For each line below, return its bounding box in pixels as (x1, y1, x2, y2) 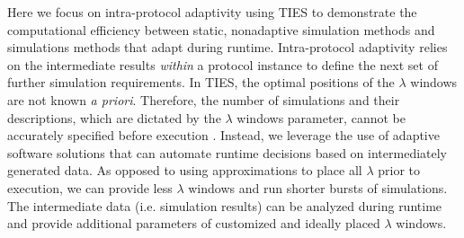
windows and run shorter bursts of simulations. (188, 178, 448, 197)
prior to (378, 161, 420, 180)
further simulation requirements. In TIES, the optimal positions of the (7, 73, 395, 92)
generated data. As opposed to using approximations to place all (7, 161, 362, 180)
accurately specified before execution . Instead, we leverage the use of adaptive (7, 126, 440, 145)
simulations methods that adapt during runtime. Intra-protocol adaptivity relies (7, 38, 448, 57)
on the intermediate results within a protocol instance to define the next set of (7, 55, 438, 74)
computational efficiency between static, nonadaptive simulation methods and (7, 20, 435, 39)
